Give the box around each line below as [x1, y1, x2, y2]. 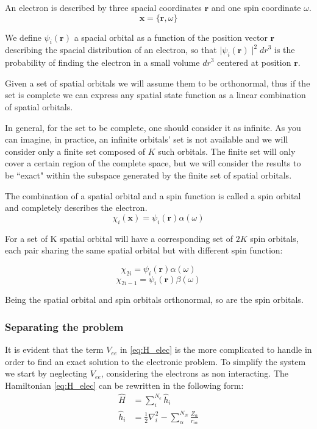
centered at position [217, 56, 291, 69]
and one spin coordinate [211, 1, 301, 13]
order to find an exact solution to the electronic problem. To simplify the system [5, 355, 306, 367]
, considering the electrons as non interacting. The [101, 367, 289, 380]
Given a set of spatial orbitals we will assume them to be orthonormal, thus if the [5, 76, 310, 89]
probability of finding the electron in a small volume [5, 56, 200, 69]
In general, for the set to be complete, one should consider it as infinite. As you [5, 121, 301, 133]
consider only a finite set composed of [5, 144, 146, 157]
